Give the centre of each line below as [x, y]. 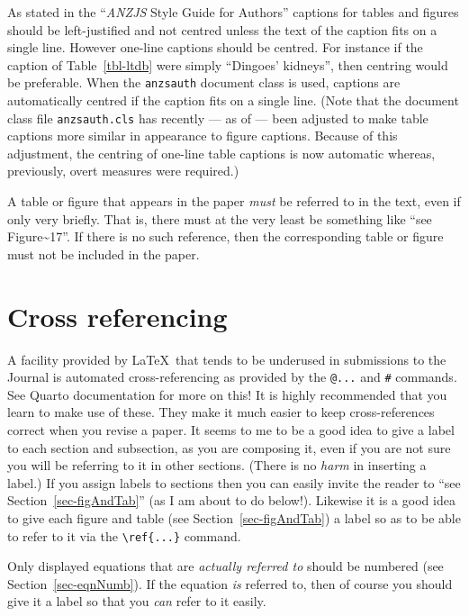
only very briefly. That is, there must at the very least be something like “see [220, 218]
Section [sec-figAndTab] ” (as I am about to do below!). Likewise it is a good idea [231, 500]
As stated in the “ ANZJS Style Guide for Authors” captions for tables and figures [233, 12]
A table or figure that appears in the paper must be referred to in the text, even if [234, 201]
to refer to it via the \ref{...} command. [124, 535]
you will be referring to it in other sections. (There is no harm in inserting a [217, 465]
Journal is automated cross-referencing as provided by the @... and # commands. [232, 377]
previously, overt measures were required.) [123, 171]
